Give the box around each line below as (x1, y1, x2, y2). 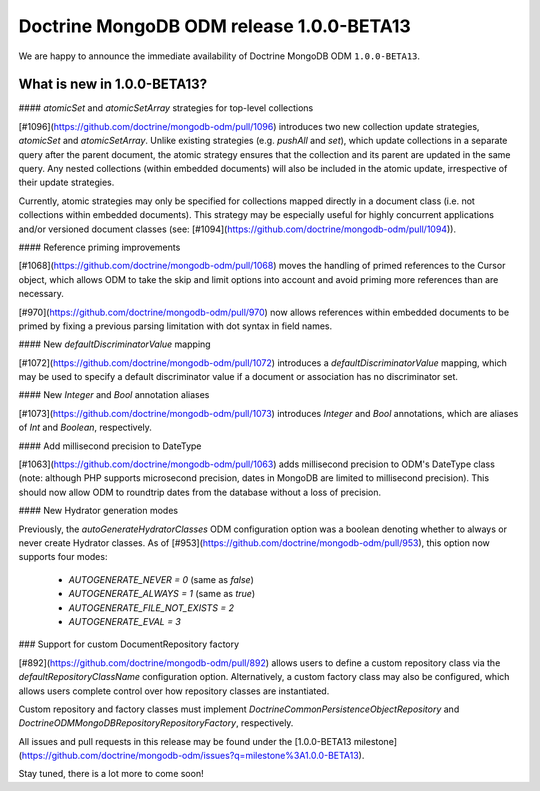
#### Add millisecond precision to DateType (18, 440, 202, 452)
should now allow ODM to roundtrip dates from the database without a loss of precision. (18, 486, 382, 498)
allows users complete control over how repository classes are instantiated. (18, 685, 330, 697)
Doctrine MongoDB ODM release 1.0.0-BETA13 (18, 15, 412, 37)
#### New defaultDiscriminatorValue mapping (18, 338, 211, 350)
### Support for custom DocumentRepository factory (18, 638, 240, 650)
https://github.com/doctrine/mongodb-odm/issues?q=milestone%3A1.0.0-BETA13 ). (21, 750, 365, 762)
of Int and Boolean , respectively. (18, 421, 152, 434)
